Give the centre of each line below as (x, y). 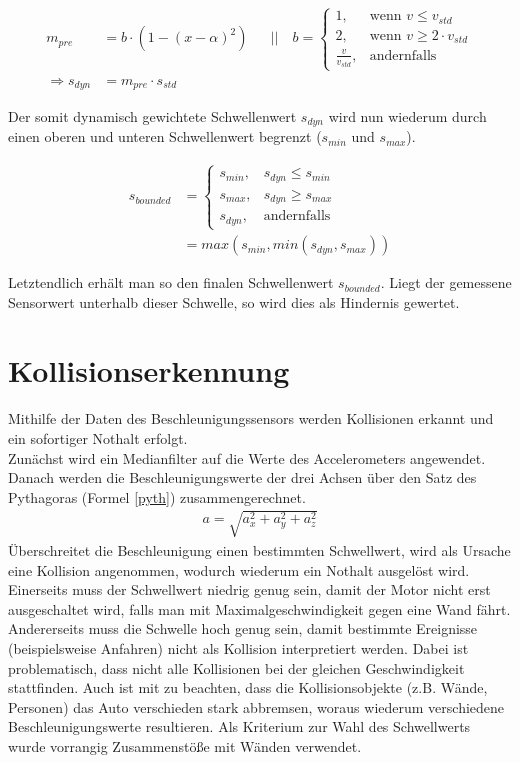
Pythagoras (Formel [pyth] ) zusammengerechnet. (157, 496)
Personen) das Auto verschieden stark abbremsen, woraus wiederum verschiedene (256, 706)
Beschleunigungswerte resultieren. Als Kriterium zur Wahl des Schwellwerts (239, 726)
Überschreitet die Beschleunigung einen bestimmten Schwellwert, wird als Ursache (259, 549)
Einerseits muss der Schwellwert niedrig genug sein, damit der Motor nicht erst (249, 589)
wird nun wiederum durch (407, 116)
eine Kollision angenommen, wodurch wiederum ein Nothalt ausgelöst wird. (239, 569)
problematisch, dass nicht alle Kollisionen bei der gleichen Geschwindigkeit (236, 667)
